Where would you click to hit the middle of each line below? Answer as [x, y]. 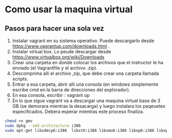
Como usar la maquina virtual [69, 9]
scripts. [20, 79]
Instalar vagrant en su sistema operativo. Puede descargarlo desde [83, 41]
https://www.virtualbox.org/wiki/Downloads [58, 57]
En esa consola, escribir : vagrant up [51, 95]
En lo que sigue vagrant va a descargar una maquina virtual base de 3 [86, 101]
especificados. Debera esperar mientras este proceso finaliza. [78, 112]
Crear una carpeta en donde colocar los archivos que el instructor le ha [88, 62]
